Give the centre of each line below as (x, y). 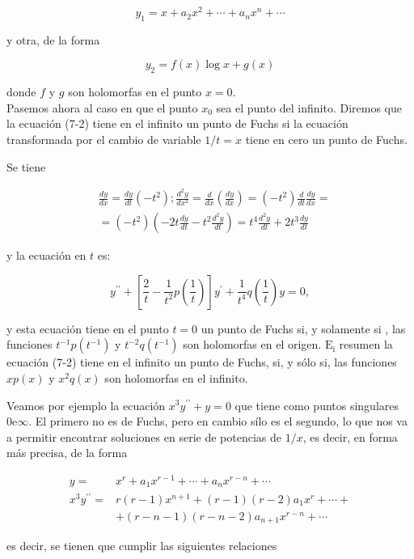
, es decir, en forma (350, 436)
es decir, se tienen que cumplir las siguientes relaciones (142, 546)
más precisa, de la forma (67, 453)
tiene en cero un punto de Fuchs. (326, 140)
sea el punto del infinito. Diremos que (309, 107)
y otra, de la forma (53, 39)
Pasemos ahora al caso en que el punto (102, 107)
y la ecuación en (46, 255)
